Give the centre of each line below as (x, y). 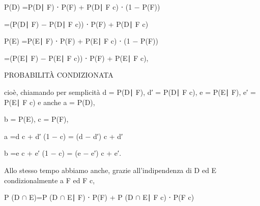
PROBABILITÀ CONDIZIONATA (59, 75)
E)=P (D (44, 197)
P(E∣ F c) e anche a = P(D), (50, 102)
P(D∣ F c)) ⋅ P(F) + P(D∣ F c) (99, 24)
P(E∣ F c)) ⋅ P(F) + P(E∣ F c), (98, 58)
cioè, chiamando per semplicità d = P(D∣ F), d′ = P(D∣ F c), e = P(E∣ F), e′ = (130, 92)
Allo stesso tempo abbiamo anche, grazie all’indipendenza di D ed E (110, 170)
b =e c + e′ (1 (26, 153)
